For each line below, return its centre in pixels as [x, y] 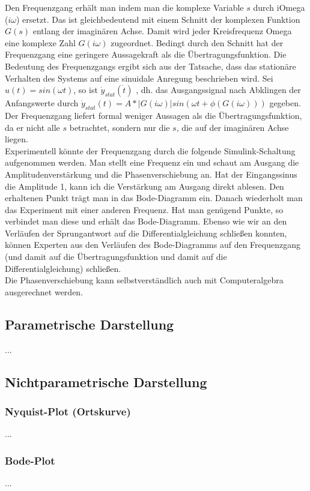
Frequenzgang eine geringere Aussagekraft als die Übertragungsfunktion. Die [146, 54]
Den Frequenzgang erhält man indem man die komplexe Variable [124, 7]
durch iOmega [279, 7]
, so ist [86, 90]
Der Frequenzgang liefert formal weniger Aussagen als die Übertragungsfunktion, [153, 115]
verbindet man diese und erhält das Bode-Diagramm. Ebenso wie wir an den [146, 221]
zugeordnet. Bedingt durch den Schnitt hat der [197, 42]
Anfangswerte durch [42, 103]
